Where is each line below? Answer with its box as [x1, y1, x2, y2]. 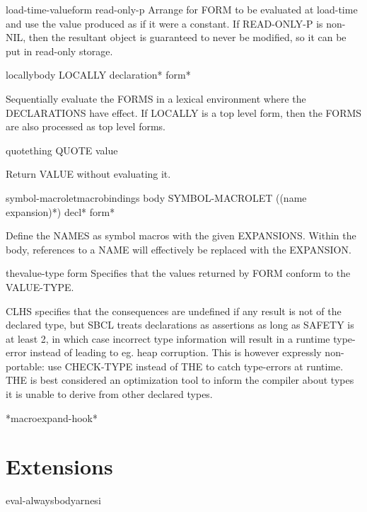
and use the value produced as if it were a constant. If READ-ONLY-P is [6, 16, 323, 30]
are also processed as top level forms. [6, 119, 166, 134]
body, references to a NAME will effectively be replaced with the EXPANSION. [6, 241, 351, 256]
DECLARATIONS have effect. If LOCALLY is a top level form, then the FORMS [6, 105, 362, 120]
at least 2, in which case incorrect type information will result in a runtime [6, 331, 330, 346]
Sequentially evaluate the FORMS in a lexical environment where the [6, 91, 306, 106]
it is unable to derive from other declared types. [6, 387, 213, 402]
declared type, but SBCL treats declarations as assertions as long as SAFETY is [6, 317, 354, 332]
